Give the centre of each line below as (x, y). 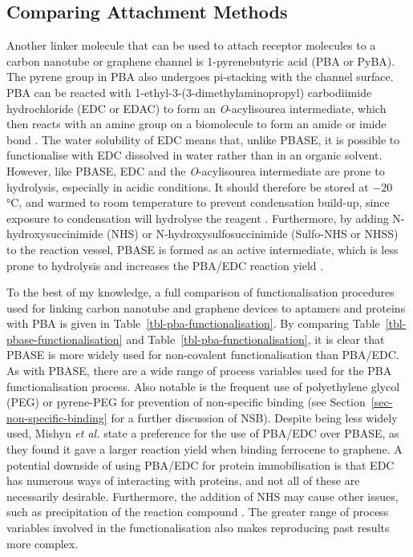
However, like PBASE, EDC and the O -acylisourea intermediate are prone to (196, 170)
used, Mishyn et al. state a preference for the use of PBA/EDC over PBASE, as (203, 433)
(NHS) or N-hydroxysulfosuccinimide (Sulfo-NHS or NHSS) (252, 234)
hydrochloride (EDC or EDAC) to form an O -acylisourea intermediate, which (196, 108)
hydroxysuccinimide (55, 234)
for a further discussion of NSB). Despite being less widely (254, 417)
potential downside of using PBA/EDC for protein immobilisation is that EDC (200, 464)
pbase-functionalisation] (65, 339)
